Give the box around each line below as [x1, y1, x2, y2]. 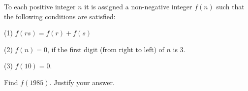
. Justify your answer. [49, 77, 115, 87]
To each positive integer [4, 1, 76, 11]
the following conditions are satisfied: [4, 11, 116, 21]
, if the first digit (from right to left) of [47, 44, 164, 54]
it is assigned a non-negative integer [84, 1, 192, 11]
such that [216, 1, 245, 11]
